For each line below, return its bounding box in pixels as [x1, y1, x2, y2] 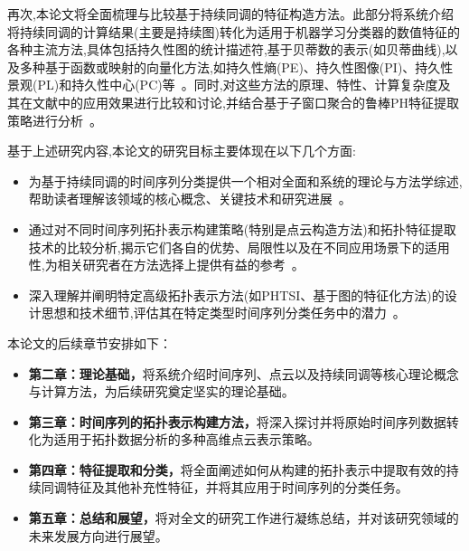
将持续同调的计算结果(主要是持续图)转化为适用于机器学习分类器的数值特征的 [7, 22, 460, 41]
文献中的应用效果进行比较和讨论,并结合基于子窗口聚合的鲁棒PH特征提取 [32, 92, 459, 111]
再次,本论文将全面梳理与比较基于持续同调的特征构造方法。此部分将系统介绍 [7, 5, 454, 23]
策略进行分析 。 [7, 110, 102, 129]
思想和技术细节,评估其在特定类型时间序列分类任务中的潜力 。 [41, 303, 406, 322]
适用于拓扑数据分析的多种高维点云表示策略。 [53, 430, 320, 449]
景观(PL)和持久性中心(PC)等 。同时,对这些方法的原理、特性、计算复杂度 [7, 75, 438, 94]
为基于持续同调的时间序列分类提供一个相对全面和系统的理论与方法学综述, [28, 171, 463, 190]
